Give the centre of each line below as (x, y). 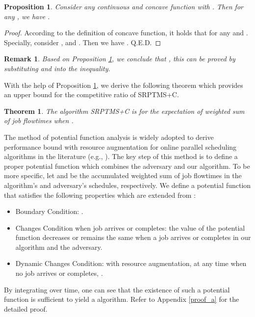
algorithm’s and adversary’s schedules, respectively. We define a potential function (127, 185)
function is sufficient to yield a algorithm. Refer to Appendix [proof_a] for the (122, 299)
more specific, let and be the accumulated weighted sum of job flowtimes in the (123, 175)
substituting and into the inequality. (57, 68)
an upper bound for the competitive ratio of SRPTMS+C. (91, 94)
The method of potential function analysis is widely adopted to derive (109, 137)
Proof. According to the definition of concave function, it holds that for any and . (126, 33)
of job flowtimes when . (39, 120)
